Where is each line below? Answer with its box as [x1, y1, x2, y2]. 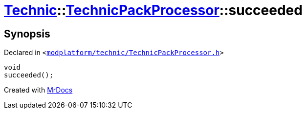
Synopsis [4, 27, 50, 40]
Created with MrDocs [4, 86, 73, 94]
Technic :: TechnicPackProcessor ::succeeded [4, 2, 303, 19]
